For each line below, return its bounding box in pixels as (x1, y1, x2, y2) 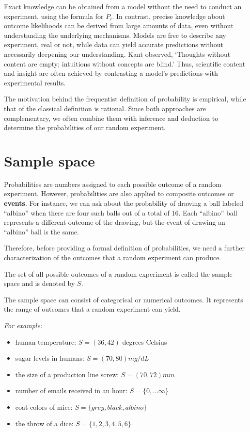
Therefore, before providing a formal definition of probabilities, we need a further (4, 243, 245, 253)
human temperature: (15, 336, 77, 347)
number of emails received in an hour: (15, 385, 127, 396)
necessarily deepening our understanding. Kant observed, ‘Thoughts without (4, 49, 231, 59)
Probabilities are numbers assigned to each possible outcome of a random (4, 179, 221, 189)
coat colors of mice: (15, 401, 73, 412)
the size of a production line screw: (15, 369, 119, 379)
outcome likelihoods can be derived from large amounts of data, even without (4, 20, 234, 31)
